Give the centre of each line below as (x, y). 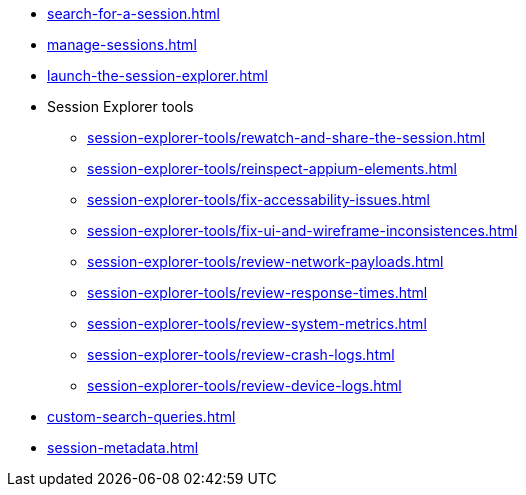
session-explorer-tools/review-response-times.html (257, 292)
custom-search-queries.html (141, 416)
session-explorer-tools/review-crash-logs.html (241, 354)
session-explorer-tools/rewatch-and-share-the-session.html (286, 137)
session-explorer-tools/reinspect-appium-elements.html (272, 168)
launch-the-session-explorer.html (157, 75)
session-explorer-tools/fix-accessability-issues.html (258, 199)
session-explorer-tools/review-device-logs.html (244, 385)
